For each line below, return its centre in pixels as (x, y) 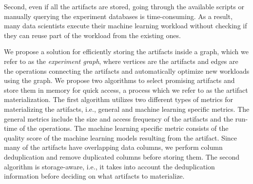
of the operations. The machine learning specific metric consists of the (124, 128)
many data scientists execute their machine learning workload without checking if (126, 26)
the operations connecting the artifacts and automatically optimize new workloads (127, 71)
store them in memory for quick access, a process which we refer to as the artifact (126, 90)
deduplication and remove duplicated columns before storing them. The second (122, 156)
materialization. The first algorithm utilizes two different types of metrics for (118, 99)
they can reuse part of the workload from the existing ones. (92, 35)
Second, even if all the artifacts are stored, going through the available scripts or (124, 6)
